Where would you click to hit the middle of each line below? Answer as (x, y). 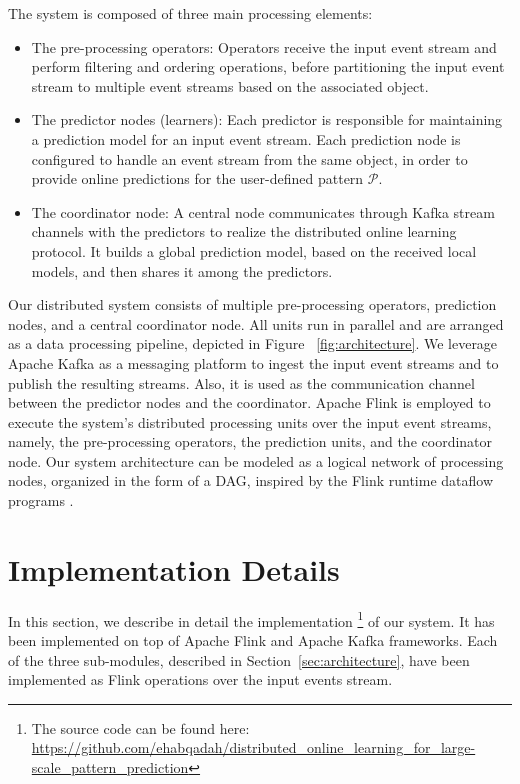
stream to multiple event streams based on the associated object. (230, 85)
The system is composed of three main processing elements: (190, 13)
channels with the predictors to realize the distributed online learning (244, 231)
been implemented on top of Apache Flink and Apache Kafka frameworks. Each (253, 640)
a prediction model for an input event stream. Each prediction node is (246, 138)
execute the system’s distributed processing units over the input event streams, (250, 421)
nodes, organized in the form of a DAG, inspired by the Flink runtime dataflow (251, 480)
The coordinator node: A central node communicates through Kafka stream (263, 211)
